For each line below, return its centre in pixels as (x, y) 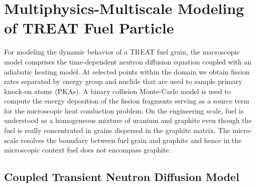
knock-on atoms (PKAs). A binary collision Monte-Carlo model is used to (117, 91)
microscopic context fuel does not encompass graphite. (88, 150)
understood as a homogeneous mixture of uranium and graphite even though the (128, 120)
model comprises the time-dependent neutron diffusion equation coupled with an (128, 61)
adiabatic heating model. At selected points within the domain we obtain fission (127, 71)
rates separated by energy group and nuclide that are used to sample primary (123, 81)
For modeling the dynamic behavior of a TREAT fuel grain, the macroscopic (122, 52)
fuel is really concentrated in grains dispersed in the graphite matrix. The (117, 130)
